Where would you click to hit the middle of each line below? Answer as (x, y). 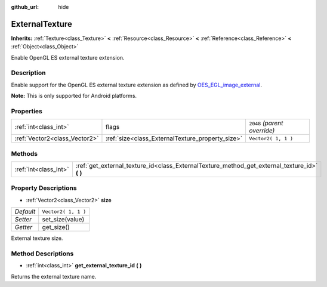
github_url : (25, 7)
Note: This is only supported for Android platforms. (74, 96)
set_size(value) (63, 220)
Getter (24, 227)
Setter (23, 220)
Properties (27, 111)
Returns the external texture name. (54, 276)
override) (262, 131)
